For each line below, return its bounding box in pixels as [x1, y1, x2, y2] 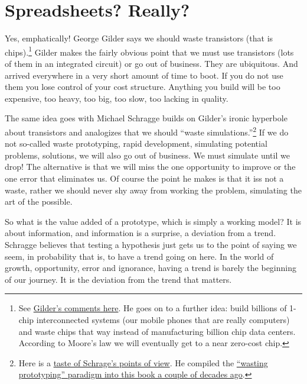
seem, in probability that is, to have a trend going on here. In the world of [5, 250, 274, 262]
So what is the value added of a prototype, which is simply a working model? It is [5, 215, 302, 227]
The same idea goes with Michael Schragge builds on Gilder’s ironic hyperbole [5, 112, 288, 124]
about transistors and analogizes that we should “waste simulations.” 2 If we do [5, 124, 289, 138]
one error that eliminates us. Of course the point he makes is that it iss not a [5, 172, 284, 184]
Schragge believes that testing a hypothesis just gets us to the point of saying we [5, 238, 297, 250]
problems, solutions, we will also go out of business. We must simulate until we [5, 149, 290, 161]
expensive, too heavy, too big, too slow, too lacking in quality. [5, 92, 228, 104]
